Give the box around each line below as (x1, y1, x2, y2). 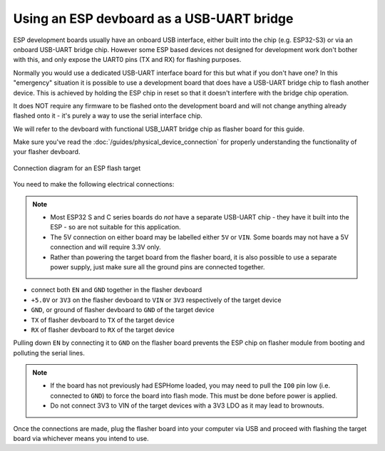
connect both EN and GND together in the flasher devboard (31, 286, 202, 294)
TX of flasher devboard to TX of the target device (31, 316, 175, 324)
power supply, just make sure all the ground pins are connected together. (50, 262, 265, 271)
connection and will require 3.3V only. (50, 243, 162, 252)
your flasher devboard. (13, 147, 81, 156)
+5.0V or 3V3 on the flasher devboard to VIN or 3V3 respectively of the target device (31, 296, 282, 304)
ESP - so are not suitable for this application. (50, 223, 181, 232)
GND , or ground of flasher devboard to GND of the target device (31, 306, 215, 314)
